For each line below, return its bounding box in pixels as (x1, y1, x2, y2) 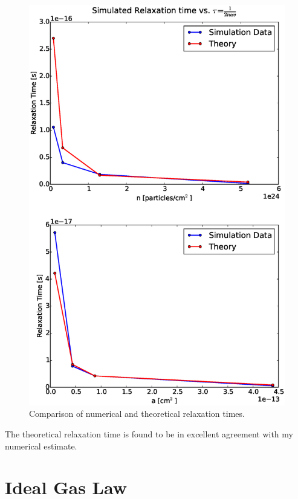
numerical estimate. (5, 439, 77, 452)
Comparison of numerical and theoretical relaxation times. (29, 407, 245, 420)
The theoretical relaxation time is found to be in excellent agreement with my (5, 428, 293, 440)
